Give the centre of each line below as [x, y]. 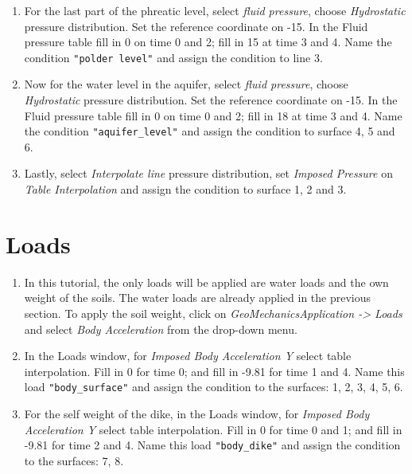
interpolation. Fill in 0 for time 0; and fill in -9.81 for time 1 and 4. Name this [214, 371]
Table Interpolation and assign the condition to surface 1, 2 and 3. [185, 189]
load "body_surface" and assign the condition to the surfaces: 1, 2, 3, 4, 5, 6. [214, 387]
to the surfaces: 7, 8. [74, 460]
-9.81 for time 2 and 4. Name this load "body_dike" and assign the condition [212, 445]
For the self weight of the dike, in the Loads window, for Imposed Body [197, 413]
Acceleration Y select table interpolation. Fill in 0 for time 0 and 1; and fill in [213, 429]
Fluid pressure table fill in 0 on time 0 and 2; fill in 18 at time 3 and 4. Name [213, 115]
